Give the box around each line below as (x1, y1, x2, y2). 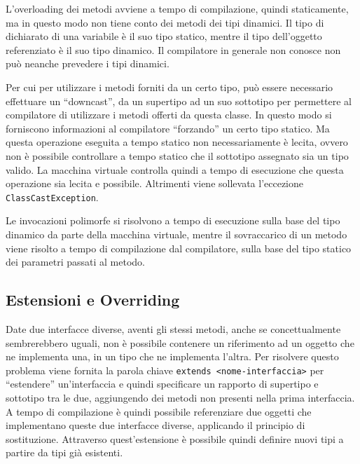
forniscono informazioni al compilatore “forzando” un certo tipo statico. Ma (6, 121, 330, 135)
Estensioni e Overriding (6, 289, 180, 311)
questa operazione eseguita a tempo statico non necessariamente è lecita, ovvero (6, 135, 348, 149)
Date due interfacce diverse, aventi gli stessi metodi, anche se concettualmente (6, 321, 341, 336)
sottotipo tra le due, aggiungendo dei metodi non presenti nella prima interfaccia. (6, 390, 355, 404)
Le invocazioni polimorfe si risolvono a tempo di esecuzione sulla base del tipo (6, 213, 340, 228)
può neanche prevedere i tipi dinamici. (6, 56, 169, 71)
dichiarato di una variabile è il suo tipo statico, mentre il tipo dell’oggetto (6, 29, 322, 43)
